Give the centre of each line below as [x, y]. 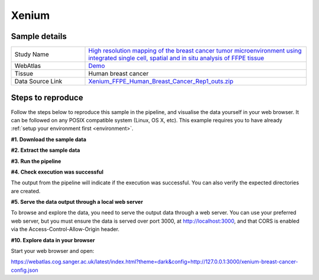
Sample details [39, 36]
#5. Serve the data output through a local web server [77, 202]
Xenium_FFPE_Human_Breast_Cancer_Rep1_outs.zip [161, 82]
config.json [25, 270]
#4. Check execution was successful [57, 172]
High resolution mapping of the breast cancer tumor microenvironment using [195, 51]
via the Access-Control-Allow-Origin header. [65, 229]
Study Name [32, 54]
